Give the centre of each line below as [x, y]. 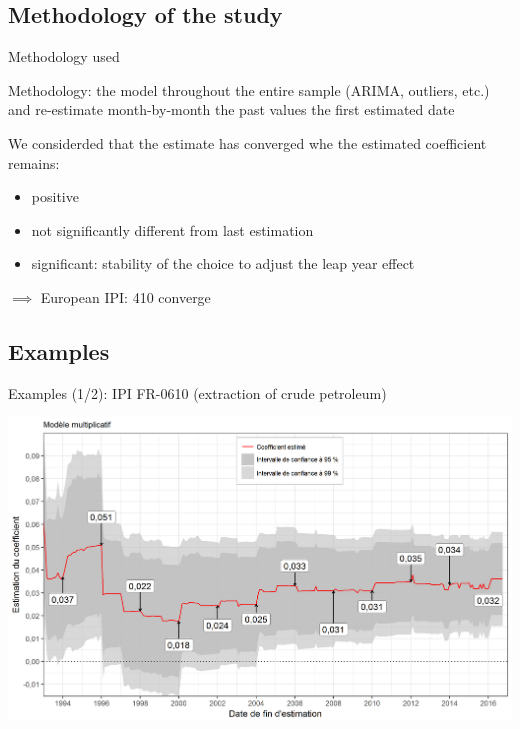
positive [55, 196]
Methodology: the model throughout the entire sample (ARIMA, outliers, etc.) [249, 89]
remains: [34, 162]
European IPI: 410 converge [125, 296]
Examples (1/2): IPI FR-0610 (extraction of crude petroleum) [197, 392]
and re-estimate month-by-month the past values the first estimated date [231, 109]
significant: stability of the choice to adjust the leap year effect [223, 263]
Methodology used [64, 56]
